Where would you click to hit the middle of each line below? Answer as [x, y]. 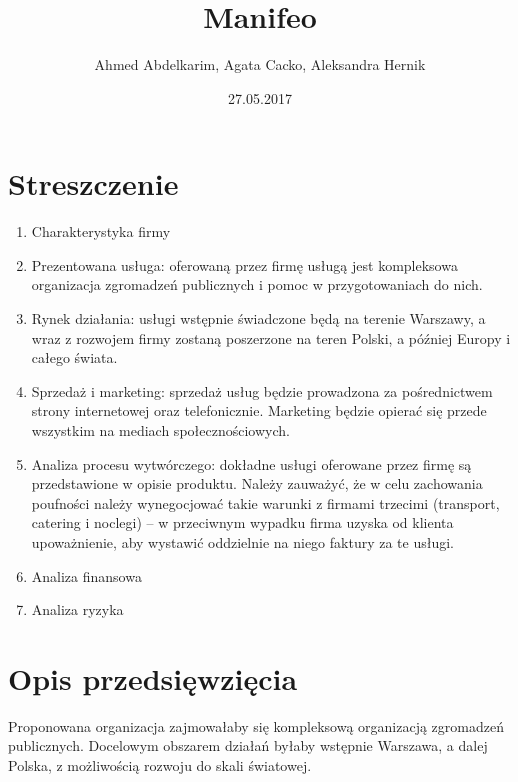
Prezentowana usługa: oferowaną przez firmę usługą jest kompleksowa [244, 264]
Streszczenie [93, 183]
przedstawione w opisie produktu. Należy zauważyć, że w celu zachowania [257, 483]
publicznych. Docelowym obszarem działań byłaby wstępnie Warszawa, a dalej [248, 745]
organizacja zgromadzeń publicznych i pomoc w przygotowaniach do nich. [257, 284]
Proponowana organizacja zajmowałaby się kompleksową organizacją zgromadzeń [256, 725]
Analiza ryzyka [77, 609]
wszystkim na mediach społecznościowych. [160, 430]
